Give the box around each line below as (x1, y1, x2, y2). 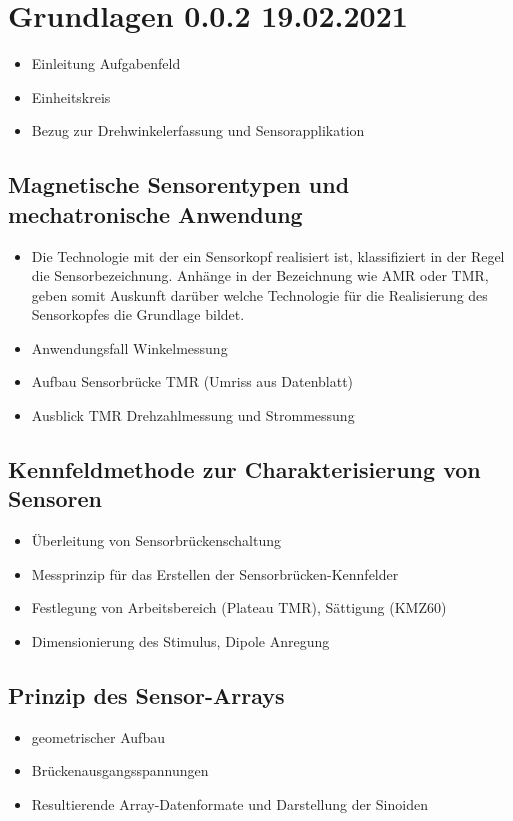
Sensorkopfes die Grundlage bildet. (31, 304, 245, 325)
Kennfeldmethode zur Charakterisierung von (8, 454, 481, 485)
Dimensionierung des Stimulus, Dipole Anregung (31, 631, 330, 652)
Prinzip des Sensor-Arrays (8, 680, 285, 711)
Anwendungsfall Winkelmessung (31, 337, 228, 358)
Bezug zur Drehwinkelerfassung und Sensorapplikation (31, 120, 365, 141)
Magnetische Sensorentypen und (8, 169, 350, 200)
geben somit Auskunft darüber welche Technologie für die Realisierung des (31, 284, 488, 305)
